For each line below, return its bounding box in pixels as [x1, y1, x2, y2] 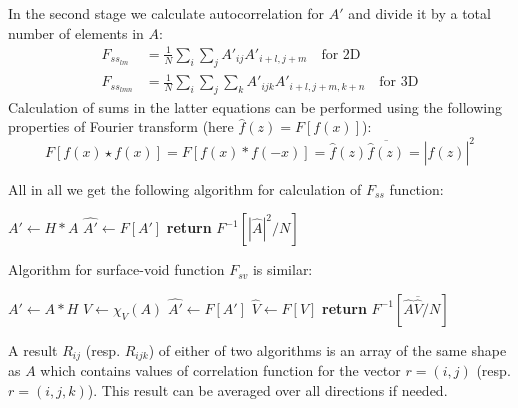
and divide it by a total [348, 3, 491, 23]
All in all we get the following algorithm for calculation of [8, 178, 362, 199]
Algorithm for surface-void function [8, 259, 225, 280]
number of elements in [8, 22, 144, 43]
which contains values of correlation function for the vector [40, 360, 401, 381]
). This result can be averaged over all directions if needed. [87, 379, 448, 400]
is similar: [252, 259, 313, 280]
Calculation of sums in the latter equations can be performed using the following [8, 96, 502, 117]
